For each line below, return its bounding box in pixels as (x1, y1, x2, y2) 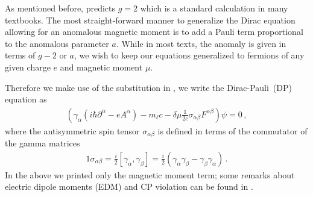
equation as (5, 93, 47, 105)
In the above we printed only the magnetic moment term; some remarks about (5, 168, 295, 181)
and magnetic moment (60, 60, 143, 73)
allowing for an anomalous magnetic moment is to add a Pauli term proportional (5, 25, 303, 38)
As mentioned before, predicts (5, 2, 116, 14)
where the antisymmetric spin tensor (5, 124, 140, 137)
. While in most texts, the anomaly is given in (116, 37, 286, 49)
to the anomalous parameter (5, 37, 109, 49)
